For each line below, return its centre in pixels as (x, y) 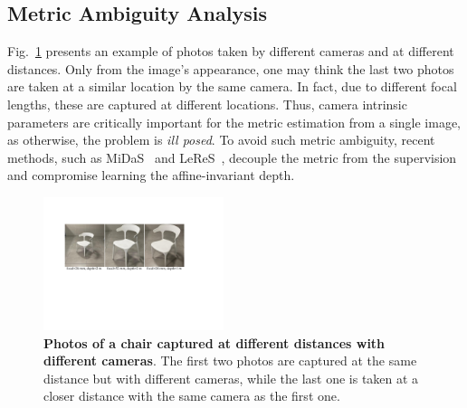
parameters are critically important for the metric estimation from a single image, (234, 122)
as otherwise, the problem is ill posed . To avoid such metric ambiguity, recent (221, 140)
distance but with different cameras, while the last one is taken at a (231, 378)
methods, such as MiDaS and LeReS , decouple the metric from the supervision (232, 157)
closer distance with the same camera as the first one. (192, 396)
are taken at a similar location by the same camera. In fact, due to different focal (232, 86)
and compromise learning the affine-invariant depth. (151, 175)
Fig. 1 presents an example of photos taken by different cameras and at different (231, 51)
